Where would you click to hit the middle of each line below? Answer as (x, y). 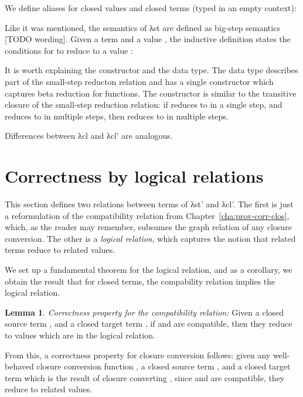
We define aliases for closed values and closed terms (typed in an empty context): (151, 8)
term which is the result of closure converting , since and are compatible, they (145, 377)
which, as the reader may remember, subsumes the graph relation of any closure (148, 227)
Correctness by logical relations (134, 176)
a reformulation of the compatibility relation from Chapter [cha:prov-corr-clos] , (147, 215)
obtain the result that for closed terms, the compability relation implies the (140, 281)
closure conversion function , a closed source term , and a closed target (164, 366)
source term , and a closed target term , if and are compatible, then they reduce (149, 324)
